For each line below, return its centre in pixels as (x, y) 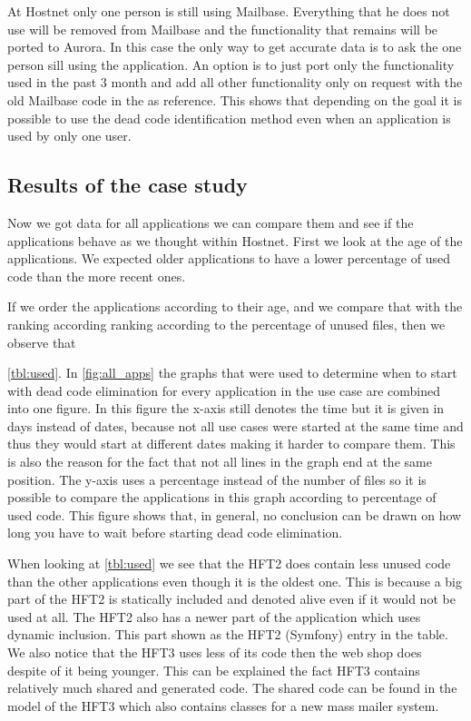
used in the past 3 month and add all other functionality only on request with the (235, 82)
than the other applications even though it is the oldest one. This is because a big (235, 581)
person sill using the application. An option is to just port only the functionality (231, 64)
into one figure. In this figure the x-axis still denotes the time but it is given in (226, 408)
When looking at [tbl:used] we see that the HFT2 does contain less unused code (229, 563)
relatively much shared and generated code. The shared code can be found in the (232, 688)
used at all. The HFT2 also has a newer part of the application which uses (214, 616)
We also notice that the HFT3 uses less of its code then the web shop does (215, 652)
